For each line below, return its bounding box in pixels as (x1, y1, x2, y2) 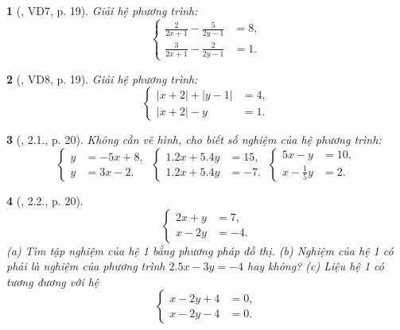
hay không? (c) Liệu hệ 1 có (247, 258, 384, 274)
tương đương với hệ (6, 273, 99, 289)
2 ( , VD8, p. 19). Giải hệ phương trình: (6, 70, 198, 87)
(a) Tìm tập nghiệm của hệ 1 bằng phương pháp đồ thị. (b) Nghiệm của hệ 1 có (6, 242, 394, 258)
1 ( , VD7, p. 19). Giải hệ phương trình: (6, 2, 198, 18)
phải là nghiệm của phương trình (6, 258, 165, 274)
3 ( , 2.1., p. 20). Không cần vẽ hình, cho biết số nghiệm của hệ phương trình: (6, 131, 382, 148)
